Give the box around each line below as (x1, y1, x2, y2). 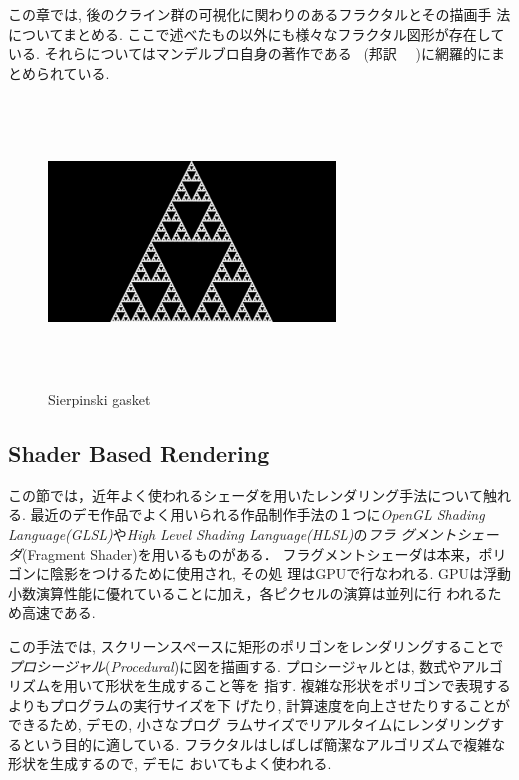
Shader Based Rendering (8, 437, 270, 468)
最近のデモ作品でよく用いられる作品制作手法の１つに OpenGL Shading (30, 504, 485, 525)
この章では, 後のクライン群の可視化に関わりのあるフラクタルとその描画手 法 (8, 4, 511, 24)
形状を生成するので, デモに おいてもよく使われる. (8, 753, 332, 774)
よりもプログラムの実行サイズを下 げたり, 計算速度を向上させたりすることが (8, 694, 511, 715)
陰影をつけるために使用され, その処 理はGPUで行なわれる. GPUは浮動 (49, 563, 512, 584)
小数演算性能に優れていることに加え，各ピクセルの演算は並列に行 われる (8, 582, 488, 603)
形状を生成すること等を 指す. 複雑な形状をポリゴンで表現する (105, 675, 511, 696)
